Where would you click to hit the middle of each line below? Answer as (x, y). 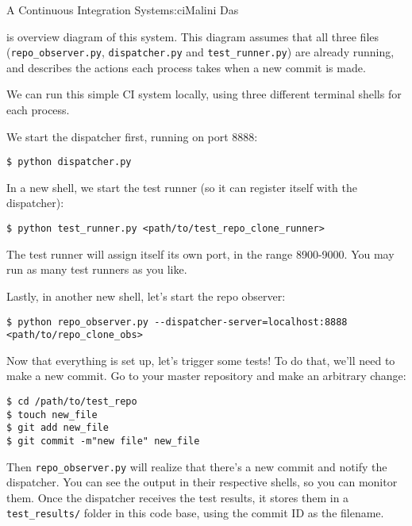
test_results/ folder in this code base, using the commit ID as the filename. (195, 513)
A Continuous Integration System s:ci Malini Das (123, 10)
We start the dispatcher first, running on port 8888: (132, 136)
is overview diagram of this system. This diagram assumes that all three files (193, 36)
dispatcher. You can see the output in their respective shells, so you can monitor (202, 482)
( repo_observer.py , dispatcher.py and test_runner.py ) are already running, (200, 52)
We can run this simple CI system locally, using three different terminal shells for (204, 94)
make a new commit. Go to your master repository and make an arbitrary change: (206, 376)
